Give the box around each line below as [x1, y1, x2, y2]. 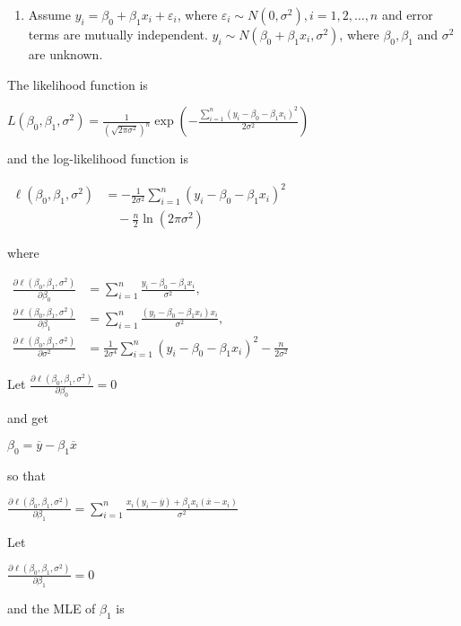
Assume [28, 5, 71, 23]
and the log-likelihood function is [7, 149, 188, 168]
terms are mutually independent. [28, 25, 208, 43]
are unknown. [28, 45, 103, 63]
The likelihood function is [7, 75, 148, 93]
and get [7, 409, 48, 428]
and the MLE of [7, 599, 96, 617]
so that [7, 465, 46, 484]
